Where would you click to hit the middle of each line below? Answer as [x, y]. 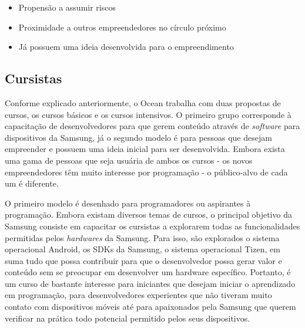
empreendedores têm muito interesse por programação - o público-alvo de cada [146, 172]
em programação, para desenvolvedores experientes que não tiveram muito [138, 295]
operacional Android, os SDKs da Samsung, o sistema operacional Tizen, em [143, 249]
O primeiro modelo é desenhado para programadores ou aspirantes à [128, 203]
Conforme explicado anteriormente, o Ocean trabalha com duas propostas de [143, 102]
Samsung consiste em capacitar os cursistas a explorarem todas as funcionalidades [152, 226]
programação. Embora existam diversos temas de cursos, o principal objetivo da [148, 214]
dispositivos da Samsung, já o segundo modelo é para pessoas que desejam [138, 137]
